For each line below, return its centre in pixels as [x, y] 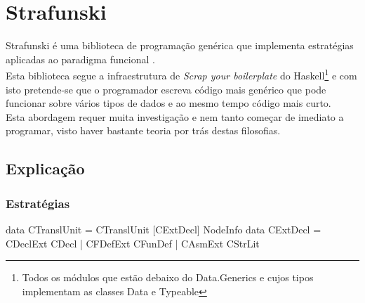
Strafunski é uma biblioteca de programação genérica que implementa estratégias [180, 45]
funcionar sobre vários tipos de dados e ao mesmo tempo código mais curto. [168, 103]
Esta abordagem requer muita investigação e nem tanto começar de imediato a [175, 116]
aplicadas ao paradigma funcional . [80, 59]
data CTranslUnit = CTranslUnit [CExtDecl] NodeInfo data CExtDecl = [164, 229]
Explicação [45, 168]
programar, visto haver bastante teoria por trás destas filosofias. [143, 130]
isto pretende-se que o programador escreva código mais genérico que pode [166, 89]
